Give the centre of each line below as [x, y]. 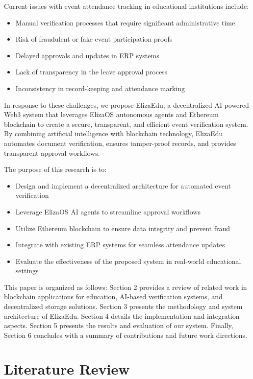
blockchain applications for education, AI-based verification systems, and [113, 296]
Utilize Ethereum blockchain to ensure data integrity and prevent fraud [123, 228]
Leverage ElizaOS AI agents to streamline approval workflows [108, 211]
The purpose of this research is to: [55, 169]
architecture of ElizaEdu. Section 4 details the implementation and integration [122, 316]
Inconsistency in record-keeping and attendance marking [100, 88]
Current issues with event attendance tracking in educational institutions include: [126, 6]
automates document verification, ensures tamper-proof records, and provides [120, 143]
